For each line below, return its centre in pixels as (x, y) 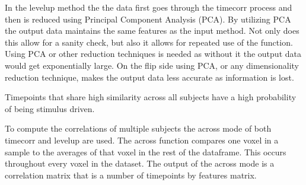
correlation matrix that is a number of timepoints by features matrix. (131, 175)
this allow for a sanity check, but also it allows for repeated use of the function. (149, 42)
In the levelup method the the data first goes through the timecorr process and (149, 7)
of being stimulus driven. (50, 108)
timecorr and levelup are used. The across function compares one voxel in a (142, 140)
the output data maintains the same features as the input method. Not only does (152, 31)
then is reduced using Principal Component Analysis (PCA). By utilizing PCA (148, 19)
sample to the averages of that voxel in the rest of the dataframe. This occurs (146, 151)
